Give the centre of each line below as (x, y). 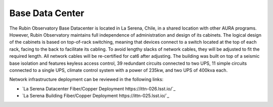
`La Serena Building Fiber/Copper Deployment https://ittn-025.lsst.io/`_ (96, 96)
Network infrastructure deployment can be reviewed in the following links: (86, 79)
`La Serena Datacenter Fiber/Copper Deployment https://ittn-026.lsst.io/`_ (99, 88)
